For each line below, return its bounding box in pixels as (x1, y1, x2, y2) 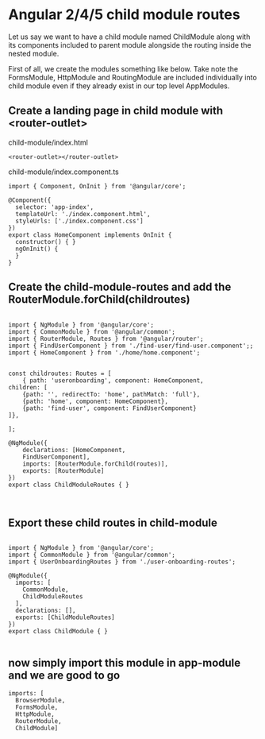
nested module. (8, 48, 60, 58)
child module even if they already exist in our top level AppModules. (8, 81, 230, 91)
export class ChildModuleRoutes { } (8, 481, 129, 489)
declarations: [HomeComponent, (22, 446, 126, 454)
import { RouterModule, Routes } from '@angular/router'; (8, 335, 204, 342)
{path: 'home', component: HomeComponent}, (22, 397, 169, 405)
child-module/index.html (8, 137, 89, 147)
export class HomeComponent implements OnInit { (8, 230, 172, 239)
